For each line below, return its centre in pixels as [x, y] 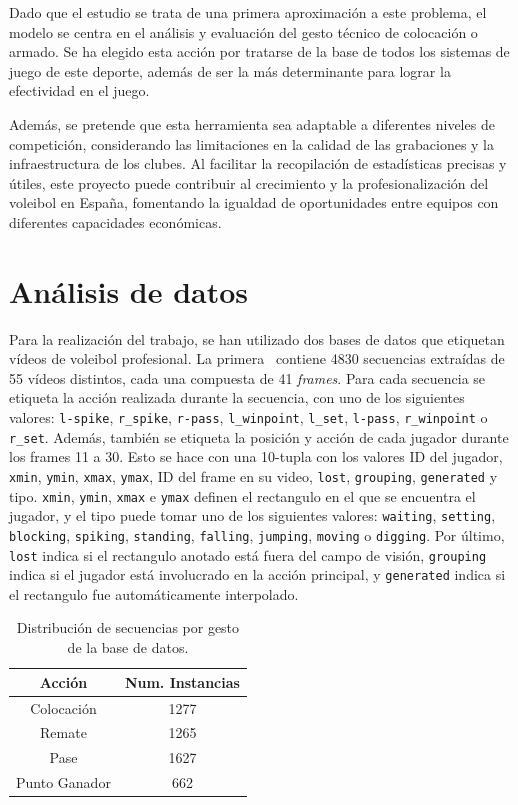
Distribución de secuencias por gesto [128, 627]
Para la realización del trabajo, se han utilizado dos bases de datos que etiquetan [257, 338]
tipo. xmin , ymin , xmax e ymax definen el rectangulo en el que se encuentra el [242, 495]
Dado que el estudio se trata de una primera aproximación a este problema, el [248, 12]
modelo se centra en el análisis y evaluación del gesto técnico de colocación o [243, 31]
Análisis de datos [129, 290]
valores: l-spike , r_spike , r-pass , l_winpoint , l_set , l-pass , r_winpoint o [248, 417]
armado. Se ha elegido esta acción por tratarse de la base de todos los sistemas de [259, 51]
